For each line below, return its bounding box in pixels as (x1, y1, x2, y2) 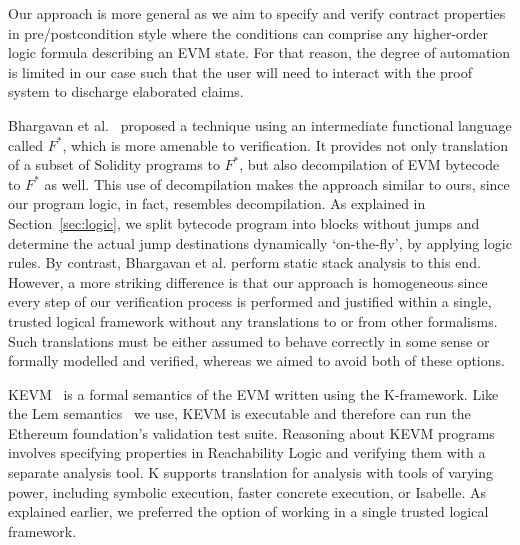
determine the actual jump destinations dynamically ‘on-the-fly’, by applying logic (8, 232, 512, 253)
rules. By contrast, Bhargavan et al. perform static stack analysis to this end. (8, 252, 481, 273)
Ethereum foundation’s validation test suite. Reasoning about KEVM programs (8, 422, 495, 443)
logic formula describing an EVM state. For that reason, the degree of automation (8, 42, 511, 63)
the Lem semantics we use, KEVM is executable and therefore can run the (8, 403, 471, 424)
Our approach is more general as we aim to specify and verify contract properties (8, 3, 506, 23)
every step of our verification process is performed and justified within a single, (8, 291, 492, 312)
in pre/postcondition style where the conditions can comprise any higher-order (8, 22, 489, 43)
